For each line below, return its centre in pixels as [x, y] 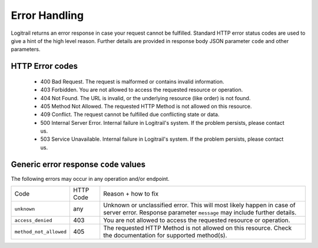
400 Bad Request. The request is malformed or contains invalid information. [132, 81]
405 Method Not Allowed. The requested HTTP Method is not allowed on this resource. [146, 106]
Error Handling [47, 15]
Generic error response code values [78, 164]
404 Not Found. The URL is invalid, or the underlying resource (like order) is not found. [145, 98]
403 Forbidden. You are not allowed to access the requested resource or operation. [142, 90]
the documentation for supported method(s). [165, 236]
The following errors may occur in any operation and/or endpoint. [90, 178]
